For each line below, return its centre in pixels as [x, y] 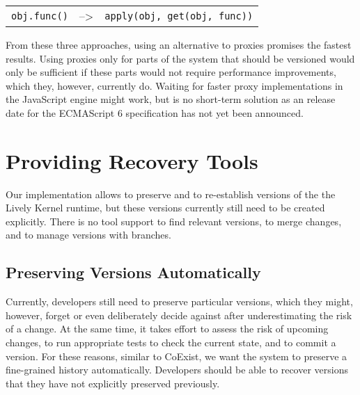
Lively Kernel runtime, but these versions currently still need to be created [165, 208]
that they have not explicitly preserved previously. [113, 383]
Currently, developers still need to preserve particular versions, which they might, [179, 301]
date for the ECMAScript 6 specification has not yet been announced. [155, 112]
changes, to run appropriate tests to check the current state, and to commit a [171, 342]
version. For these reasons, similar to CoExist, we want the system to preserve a [177, 356]
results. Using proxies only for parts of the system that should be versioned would [180, 58]
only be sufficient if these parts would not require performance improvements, [171, 72]
